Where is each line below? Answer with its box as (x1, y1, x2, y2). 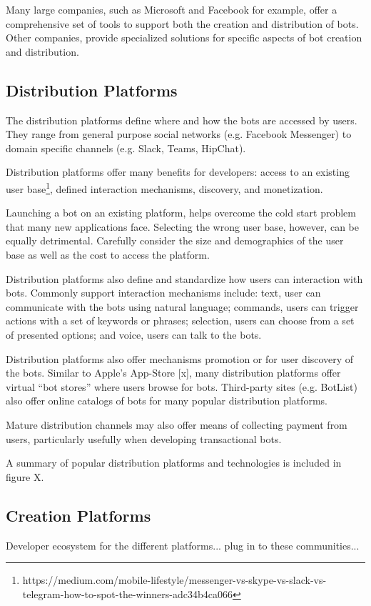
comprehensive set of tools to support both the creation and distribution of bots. (6, 16, 359, 31)
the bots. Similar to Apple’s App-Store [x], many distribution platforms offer (6, 365, 341, 380)
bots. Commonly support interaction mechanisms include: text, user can (6, 285, 321, 300)
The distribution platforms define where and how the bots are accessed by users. (6, 112, 357, 127)
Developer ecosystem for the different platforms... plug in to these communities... (6, 537, 360, 552)
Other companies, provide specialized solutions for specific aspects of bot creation (6, 30, 362, 45)
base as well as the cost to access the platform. (6, 247, 210, 262)
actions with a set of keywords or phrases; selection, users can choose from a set (6, 313, 355, 328)
